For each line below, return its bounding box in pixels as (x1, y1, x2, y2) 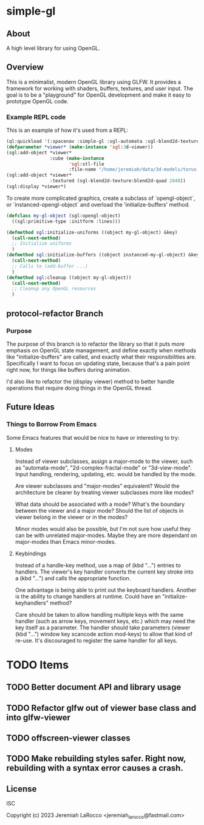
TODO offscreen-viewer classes (6, 733, 131, 743)
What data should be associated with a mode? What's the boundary (15, 500, 185, 508)
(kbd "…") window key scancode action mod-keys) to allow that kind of (15, 630, 192, 637)
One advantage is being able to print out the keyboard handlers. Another (15, 586, 197, 594)
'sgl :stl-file (69, 161, 104, 167)
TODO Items (6, 658, 69, 672)
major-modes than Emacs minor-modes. (15, 538, 117, 545)
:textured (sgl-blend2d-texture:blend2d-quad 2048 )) (49, 178, 186, 184)
